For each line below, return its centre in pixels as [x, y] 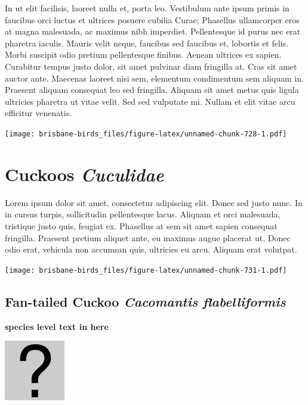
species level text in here [57, 326]
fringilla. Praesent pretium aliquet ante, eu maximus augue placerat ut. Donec [148, 237]
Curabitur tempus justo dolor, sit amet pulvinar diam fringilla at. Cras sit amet [151, 66]
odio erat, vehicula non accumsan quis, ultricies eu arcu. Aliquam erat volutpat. [151, 249]
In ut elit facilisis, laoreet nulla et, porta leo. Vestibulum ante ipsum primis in [147, 8]
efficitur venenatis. [38, 113]
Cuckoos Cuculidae [84, 174]
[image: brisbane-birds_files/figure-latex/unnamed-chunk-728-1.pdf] [146, 134]
